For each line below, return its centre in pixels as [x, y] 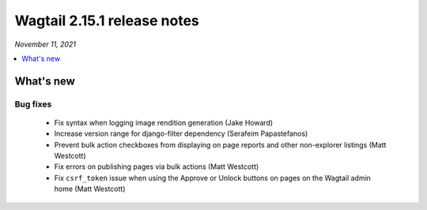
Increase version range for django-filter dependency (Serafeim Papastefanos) [181, 133]
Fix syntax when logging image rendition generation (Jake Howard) [164, 122]
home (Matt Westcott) [90, 189]
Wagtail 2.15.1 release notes [107, 21]
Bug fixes [33, 104]
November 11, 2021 [45, 44]
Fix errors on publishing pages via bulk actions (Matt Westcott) [157, 167]
